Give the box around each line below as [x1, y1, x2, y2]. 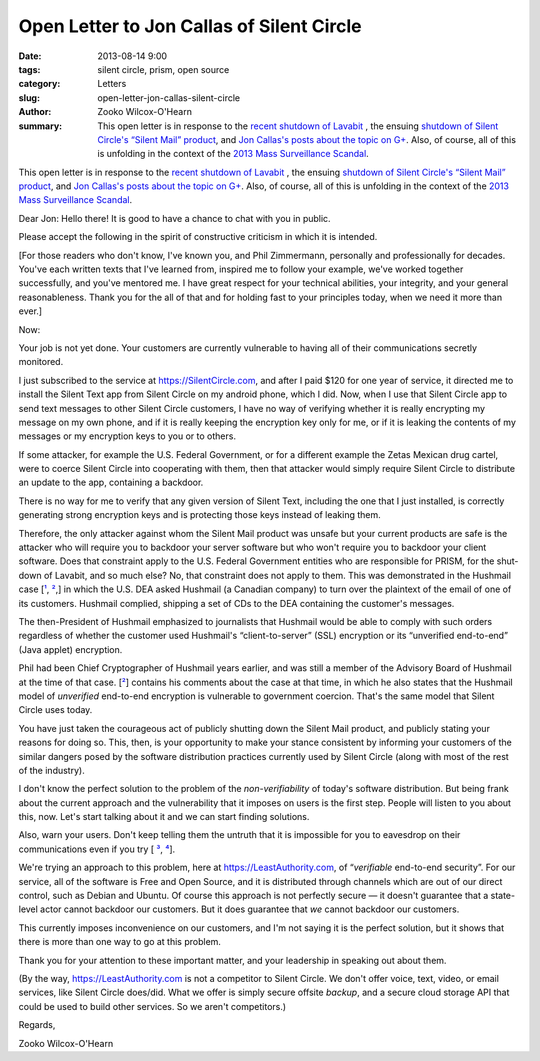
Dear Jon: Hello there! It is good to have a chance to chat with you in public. [18, 212, 331, 224]
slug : [18, 91, 40, 104]
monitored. [18, 356, 64, 368]
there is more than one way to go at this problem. [18, 936, 222, 948]
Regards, [18, 1019, 56, 1031]
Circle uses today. [18, 704, 93, 716]
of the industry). [18, 764, 85, 776]
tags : [18, 63, 41, 75]
